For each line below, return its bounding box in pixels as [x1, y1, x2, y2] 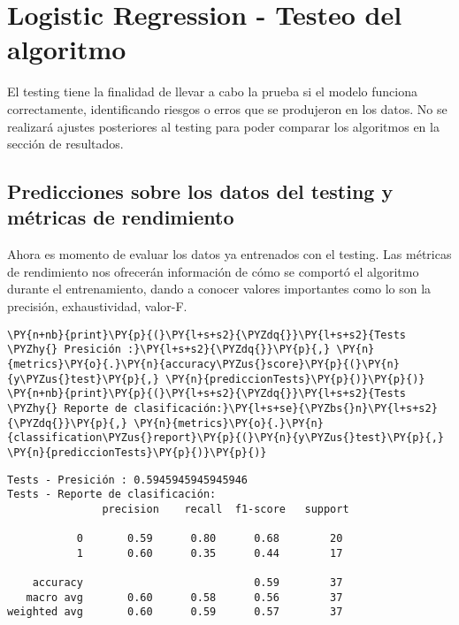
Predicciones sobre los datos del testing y [7, 178, 394, 205]
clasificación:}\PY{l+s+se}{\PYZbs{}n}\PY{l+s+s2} [134, 401, 438, 415]
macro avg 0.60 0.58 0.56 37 [26, 591, 343, 604]
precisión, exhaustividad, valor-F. [7, 297, 187, 316]
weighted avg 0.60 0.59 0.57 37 [7, 606, 343, 619]
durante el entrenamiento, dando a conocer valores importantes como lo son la [7, 279, 432, 298]
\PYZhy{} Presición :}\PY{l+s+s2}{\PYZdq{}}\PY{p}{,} [7, 343, 331, 356]
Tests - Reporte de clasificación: [7, 488, 217, 501]
